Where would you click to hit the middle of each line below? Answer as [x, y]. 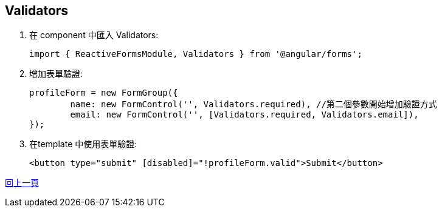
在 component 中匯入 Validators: [94, 35]
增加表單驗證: [56, 74]
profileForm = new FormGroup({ [104, 93]
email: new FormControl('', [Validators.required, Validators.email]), [244, 115]
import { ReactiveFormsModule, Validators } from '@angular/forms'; [196, 54]
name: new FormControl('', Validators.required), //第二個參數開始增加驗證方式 [254, 104]
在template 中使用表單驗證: [83, 144]
